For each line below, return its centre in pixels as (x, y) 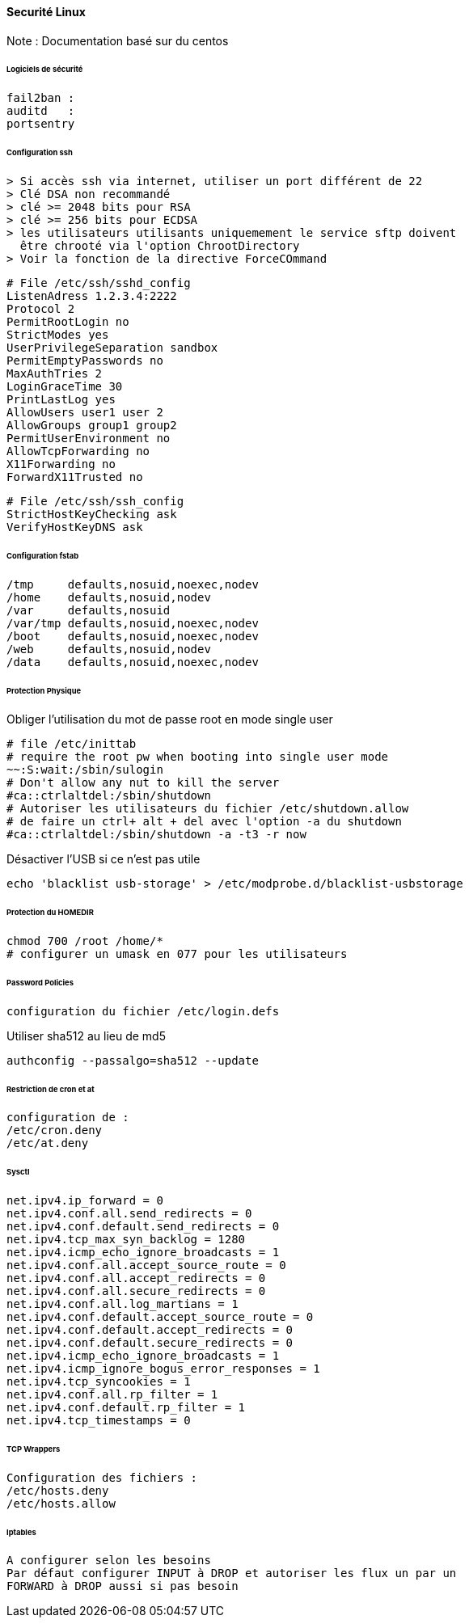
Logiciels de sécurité (45, 70)
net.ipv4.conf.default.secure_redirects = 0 (150, 1343)
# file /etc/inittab (72, 744)
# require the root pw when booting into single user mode (198, 757)
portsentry (41, 124)
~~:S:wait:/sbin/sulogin (85, 770)
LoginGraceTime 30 (65, 386)
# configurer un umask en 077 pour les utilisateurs (177, 954)
